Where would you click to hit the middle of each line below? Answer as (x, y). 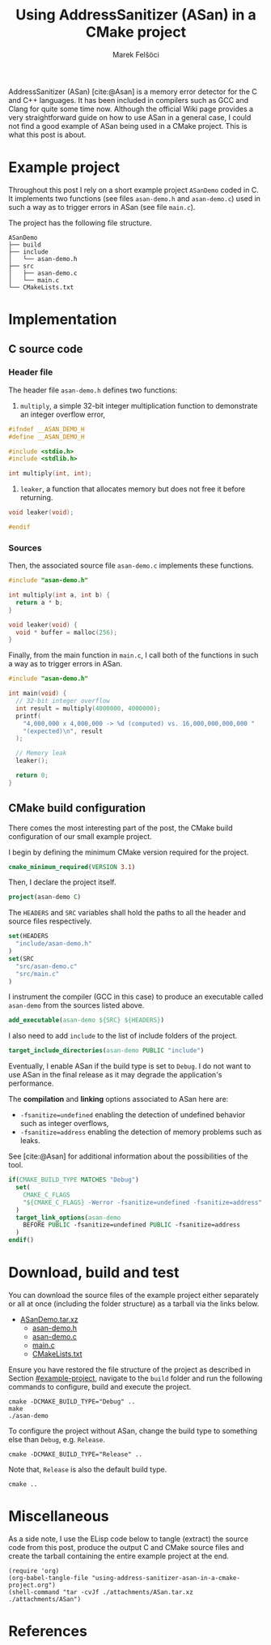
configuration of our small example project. (80, 836)
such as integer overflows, (64, 1124)
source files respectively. (50, 921)
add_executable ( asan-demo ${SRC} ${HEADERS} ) (86, 1020)
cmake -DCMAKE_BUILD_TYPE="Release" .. (76, 1454)
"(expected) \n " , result (63, 731)
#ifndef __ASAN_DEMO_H (47, 429)
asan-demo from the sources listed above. (76, 1005)
